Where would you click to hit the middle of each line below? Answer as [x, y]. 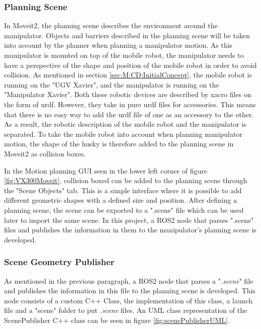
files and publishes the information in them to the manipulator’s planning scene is [130, 230]
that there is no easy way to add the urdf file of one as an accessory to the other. [129, 114]
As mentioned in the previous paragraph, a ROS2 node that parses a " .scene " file [129, 280]
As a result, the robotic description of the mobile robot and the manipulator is [125, 124]
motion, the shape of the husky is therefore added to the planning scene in [119, 144]
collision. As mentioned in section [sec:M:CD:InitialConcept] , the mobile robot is [128, 75]
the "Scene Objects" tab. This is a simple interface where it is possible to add [123, 190]
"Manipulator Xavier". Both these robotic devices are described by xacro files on [128, 94]
